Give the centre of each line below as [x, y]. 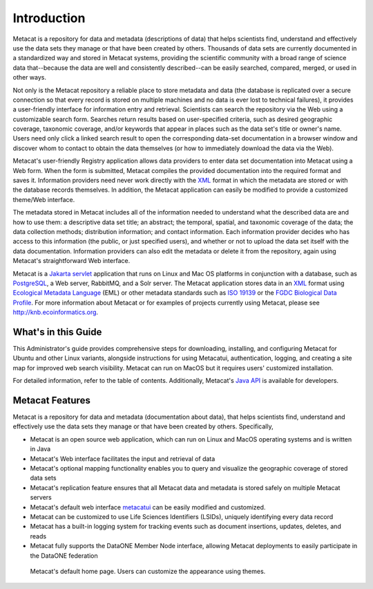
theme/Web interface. [44, 199]
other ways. [30, 78]
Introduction [49, 18]
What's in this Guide [57, 332]
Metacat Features [52, 400]
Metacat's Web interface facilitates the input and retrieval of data [123, 459]
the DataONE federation [64, 555]
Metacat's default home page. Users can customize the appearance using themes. [148, 571]
